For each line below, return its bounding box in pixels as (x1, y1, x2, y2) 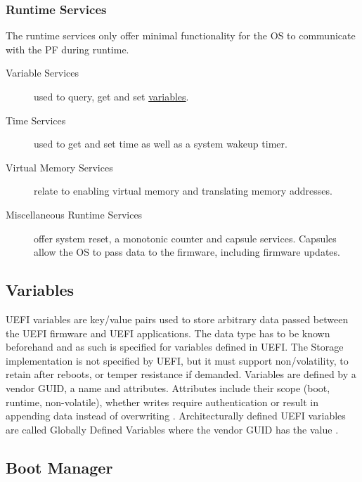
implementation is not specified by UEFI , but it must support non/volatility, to (6, 353, 349, 367)
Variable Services (6, 65, 79, 80)
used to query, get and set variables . (34, 89, 189, 103)
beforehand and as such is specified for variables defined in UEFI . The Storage (6, 339, 344, 354)
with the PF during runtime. (6, 41, 129, 56)
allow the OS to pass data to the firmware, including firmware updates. (34, 245, 340, 259)
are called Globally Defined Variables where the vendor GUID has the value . (6, 422, 339, 436)
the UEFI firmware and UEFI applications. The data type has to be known (6, 325, 330, 340)
